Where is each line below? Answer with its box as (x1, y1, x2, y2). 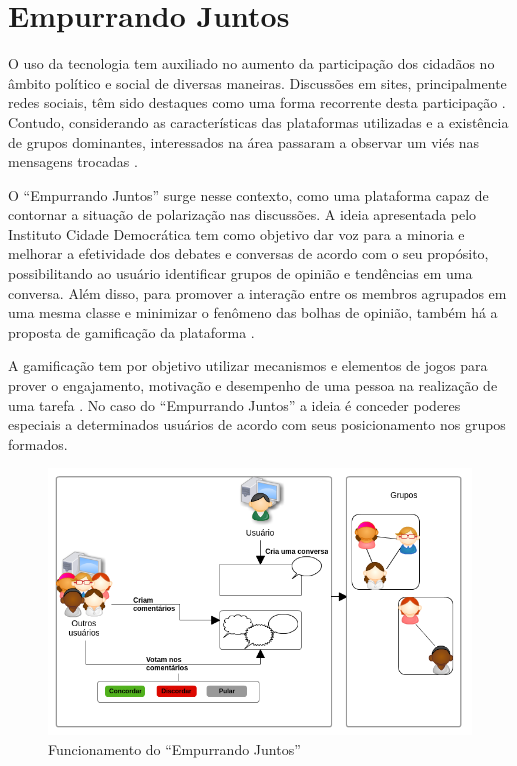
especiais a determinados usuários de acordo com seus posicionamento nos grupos (8, 414, 506, 435)
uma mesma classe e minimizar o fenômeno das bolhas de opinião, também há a (8, 302, 498, 323)
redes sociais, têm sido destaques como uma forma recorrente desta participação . (8, 92, 506, 113)
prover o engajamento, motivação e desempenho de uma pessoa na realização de (8, 375, 498, 396)
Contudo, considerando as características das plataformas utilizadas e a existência (8, 111, 509, 132)
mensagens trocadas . (8, 151, 138, 172)
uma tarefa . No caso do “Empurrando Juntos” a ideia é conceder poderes (8, 394, 461, 415)
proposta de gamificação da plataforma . (8, 321, 255, 342)
